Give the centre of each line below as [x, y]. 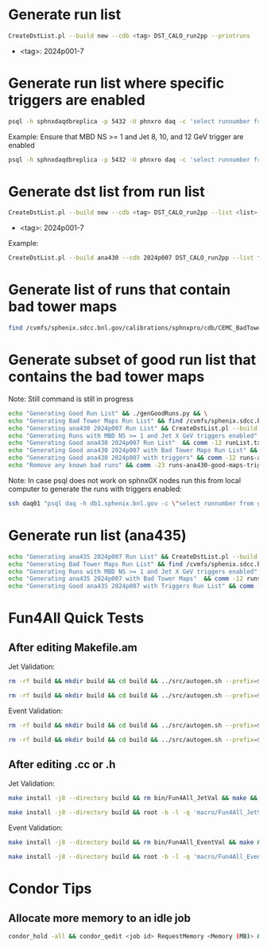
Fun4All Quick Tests [76, 618]
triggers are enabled [77, 100]
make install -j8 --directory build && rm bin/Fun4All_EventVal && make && [136, 843]
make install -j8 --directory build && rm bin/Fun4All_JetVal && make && [133, 798]
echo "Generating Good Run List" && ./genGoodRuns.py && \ [108, 413]
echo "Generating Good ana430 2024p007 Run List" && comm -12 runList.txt [136, 443]
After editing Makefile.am [73, 648]
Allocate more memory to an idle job [99, 918]
